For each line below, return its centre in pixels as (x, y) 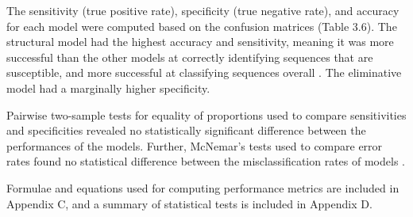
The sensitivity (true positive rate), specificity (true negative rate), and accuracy (203, 10)
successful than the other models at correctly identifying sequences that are (190, 57)
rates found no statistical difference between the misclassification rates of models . (206, 161)
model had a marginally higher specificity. (108, 88)
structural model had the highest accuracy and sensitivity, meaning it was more (200, 42)
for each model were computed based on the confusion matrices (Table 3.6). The (202, 26)
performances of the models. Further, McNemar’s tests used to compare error (195, 145)
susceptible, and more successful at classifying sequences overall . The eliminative (204, 72)
